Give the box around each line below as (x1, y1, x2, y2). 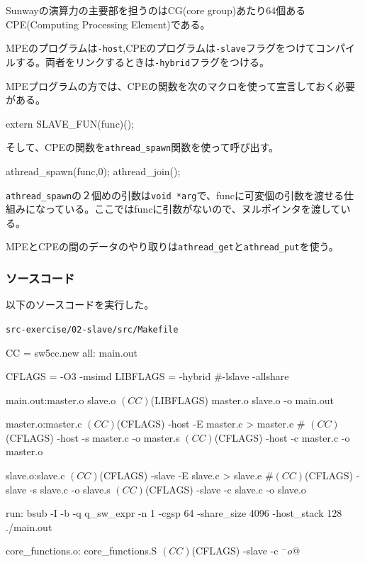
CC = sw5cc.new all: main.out (6, 345, 137, 359)
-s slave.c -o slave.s (29, 481, 111, 496)
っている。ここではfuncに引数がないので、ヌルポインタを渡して (45, 201, 341, 216)
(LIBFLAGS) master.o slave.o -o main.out (150, 392, 335, 407)
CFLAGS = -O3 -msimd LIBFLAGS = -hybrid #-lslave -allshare (6, 369, 289, 384)
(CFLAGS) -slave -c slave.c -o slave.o (145, 481, 306, 496)
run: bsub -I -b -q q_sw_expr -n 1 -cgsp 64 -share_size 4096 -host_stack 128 (6, 506, 342, 520)
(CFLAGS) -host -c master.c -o (214, 430, 350, 445)
